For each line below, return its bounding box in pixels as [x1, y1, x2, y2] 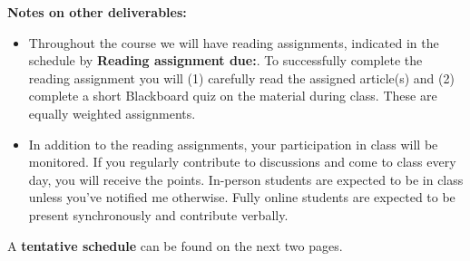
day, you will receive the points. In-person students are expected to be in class [28, 169, 464, 188]
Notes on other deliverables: [7, 3, 187, 21]
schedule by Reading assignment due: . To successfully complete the [28, 51, 423, 70]
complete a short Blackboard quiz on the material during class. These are [28, 86, 437, 105]
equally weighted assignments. [28, 103, 196, 122]
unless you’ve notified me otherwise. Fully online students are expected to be [28, 188, 455, 207]
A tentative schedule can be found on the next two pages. [7, 236, 343, 255]
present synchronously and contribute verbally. [28, 205, 289, 224]
